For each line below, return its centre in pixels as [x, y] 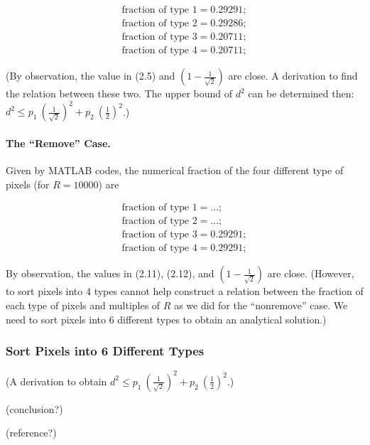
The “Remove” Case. [58, 143]
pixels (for [28, 184]
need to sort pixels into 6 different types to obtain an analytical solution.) [166, 319]
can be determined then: [301, 93]
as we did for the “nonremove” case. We [261, 305]
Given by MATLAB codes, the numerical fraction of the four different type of [175, 170]
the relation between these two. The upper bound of [119, 93]
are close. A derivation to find [293, 76]
